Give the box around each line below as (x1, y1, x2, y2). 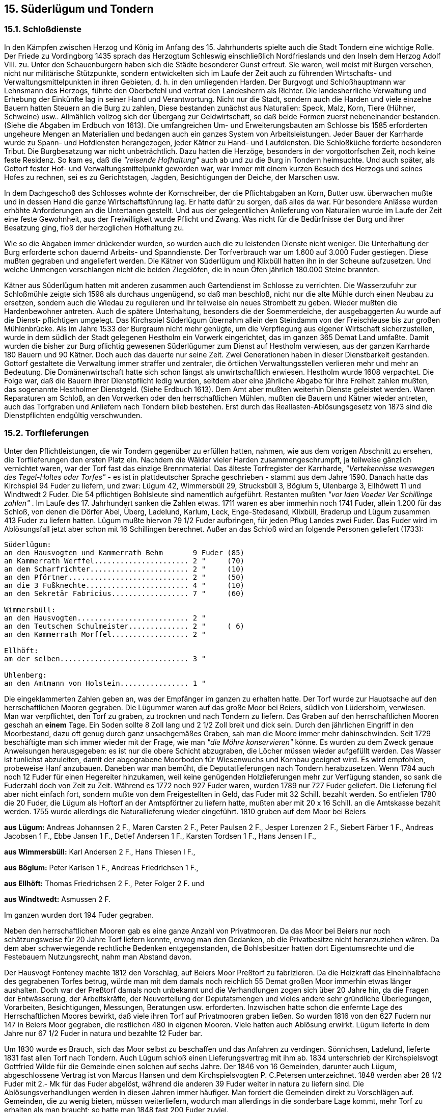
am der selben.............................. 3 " (4, 654, 206, 663)
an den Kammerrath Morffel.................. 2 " (4, 630, 206, 638)
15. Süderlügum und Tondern (4, 3, 154, 15)
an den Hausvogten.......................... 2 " (4, 613, 206, 622)
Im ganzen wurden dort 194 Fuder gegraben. (4, 910, 154, 919)
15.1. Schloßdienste (4, 24, 81, 35)
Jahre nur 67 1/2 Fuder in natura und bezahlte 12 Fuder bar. (4, 1028, 203, 1038)
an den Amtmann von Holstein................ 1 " (4, 679, 206, 687)
